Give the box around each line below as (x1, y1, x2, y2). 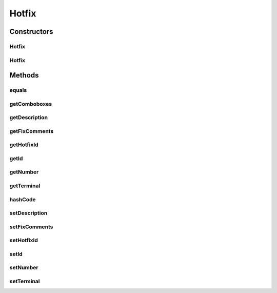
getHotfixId (9, 141, 38, 148)
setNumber (9, 264, 38, 271)
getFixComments (9, 127, 54, 134)
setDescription (9, 209, 48, 217)
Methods (9, 71, 39, 80)
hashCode (9, 196, 36, 203)
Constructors (9, 27, 53, 36)
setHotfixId (9, 237, 38, 244)
